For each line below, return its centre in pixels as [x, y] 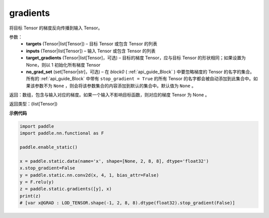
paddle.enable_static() [49, 147]
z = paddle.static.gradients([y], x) [66, 189]
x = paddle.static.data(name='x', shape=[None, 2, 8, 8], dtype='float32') [114, 161]
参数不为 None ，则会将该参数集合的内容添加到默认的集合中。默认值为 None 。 [115, 86]
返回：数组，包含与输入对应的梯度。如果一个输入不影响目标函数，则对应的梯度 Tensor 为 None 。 [109, 95]
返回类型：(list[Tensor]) [33, 104]
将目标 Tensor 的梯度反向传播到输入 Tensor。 [56, 28]
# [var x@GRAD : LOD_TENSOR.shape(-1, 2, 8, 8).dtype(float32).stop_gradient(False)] [127, 203]
